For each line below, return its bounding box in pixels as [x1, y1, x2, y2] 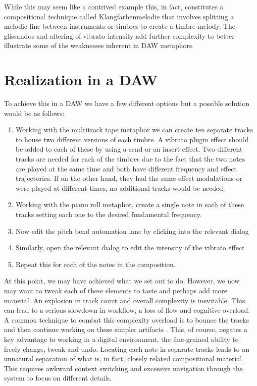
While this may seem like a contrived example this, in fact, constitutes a [4, 1, 223, 11]
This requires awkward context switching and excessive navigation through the [4, 363, 243, 373]
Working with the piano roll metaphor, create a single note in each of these [15, 199, 244, 210]
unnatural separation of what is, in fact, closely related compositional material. [4, 353, 244, 364]
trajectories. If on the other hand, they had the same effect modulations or [15, 173, 243, 183]
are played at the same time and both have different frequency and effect [15, 163, 237, 173]
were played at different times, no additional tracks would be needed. [15, 182, 225, 193]
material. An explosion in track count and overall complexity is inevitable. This [4, 295, 245, 305]
